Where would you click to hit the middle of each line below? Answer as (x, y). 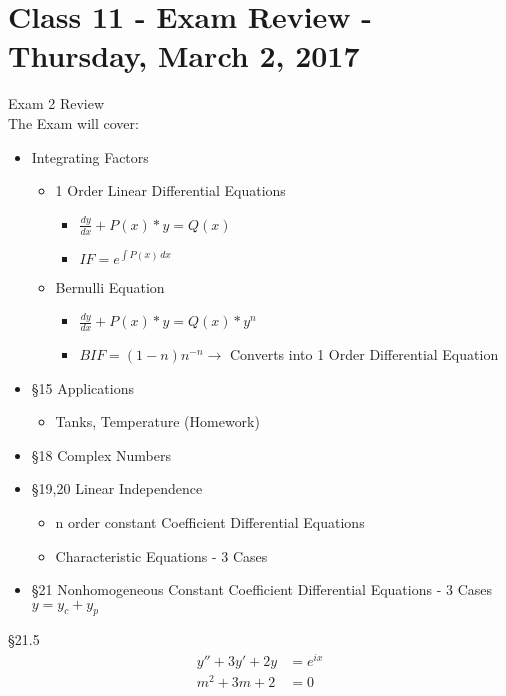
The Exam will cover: (73, 122)
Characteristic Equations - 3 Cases (161, 555)
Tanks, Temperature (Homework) (157, 421)
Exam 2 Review (56, 103)
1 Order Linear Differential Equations (170, 190)
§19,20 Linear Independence (117, 488)
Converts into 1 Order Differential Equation (364, 353)
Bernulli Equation (110, 286)
